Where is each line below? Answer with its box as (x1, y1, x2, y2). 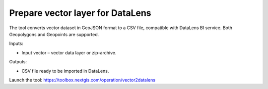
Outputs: (9, 59, 27, 65)
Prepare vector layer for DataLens (9, 7, 151, 18)
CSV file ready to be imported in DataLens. (21, 68, 109, 74)
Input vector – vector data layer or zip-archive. (21, 49, 117, 55)
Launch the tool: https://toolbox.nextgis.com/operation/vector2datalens (9, 77, 156, 83)
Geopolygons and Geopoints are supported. (9, 31, 99, 37)
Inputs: (9, 41, 23, 46)
